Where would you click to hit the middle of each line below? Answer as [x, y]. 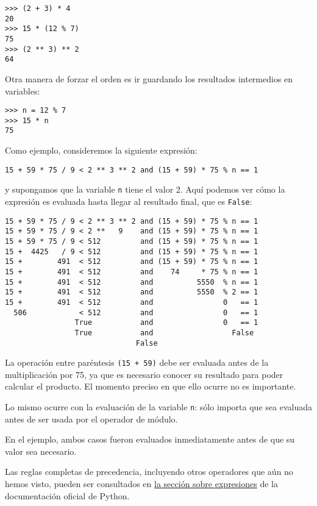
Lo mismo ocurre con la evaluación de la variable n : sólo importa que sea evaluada [158, 407]
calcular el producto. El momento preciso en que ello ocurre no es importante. [151, 386]
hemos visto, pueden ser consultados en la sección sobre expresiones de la [141, 484]
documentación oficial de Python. [67, 495]
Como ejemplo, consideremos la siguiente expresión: [101, 150]
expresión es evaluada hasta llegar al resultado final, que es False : [129, 201]
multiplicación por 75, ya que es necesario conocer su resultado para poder [144, 374]
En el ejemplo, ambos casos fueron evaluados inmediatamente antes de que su [150, 439]
